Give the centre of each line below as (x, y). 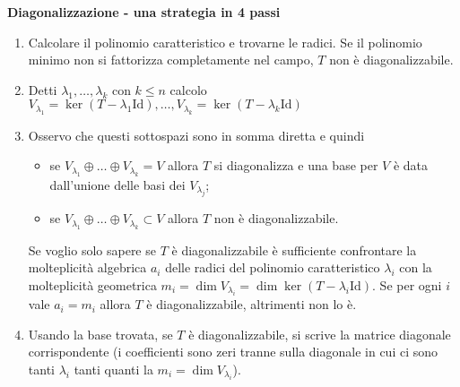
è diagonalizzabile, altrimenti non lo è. (252, 304)
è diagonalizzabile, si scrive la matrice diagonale (320, 334)
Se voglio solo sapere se (92, 249)
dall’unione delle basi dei (117, 184)
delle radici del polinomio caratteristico (273, 267)
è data (411, 165)
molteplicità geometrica (92, 284)
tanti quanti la (113, 369)
